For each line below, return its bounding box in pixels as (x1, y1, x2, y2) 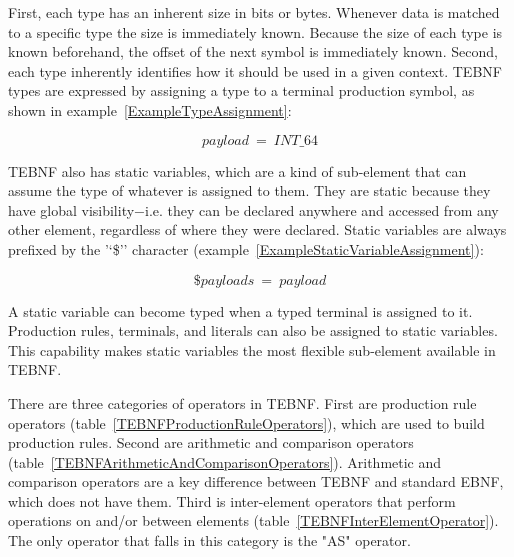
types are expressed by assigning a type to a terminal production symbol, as (8, 80, 475, 101)
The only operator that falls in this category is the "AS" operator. (8, 530, 411, 551)
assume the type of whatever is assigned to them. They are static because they (8, 180, 491, 201)
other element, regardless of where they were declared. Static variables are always (8, 219, 507, 240)
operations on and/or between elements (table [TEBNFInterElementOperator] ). (8, 510, 499, 531)
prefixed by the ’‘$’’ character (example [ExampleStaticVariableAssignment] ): (8, 238, 484, 259)
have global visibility (8, 199, 135, 220)
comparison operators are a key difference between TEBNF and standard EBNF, (8, 471, 504, 492)
